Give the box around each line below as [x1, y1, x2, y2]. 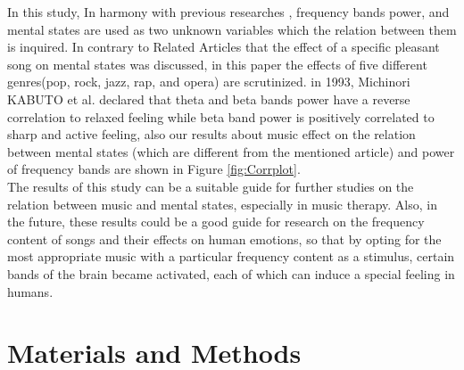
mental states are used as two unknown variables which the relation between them [7, 20, 457, 38]
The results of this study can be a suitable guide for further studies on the [7, 177, 414, 195]
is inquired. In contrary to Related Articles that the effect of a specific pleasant [7, 37, 440, 56]
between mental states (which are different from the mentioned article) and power [7, 142, 455, 160]
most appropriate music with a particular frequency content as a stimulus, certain [7, 247, 455, 266]
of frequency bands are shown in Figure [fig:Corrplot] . [7, 160, 301, 178]
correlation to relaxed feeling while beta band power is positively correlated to [7, 107, 435, 126]
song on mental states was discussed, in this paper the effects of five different [7, 54, 427, 73]
